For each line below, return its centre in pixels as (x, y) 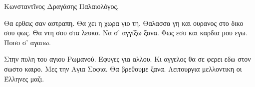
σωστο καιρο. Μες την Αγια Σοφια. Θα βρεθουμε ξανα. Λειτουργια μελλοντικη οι (123, 68)
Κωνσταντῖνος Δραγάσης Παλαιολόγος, (61, 6)
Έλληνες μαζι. (24, 78)
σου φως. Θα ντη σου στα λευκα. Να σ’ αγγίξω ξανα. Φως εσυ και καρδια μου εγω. (126, 33)
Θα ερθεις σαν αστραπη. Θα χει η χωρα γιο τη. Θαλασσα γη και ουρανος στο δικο (124, 23)
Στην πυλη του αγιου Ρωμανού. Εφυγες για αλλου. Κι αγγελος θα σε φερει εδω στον (127, 59)
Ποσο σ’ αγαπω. (27, 42)
